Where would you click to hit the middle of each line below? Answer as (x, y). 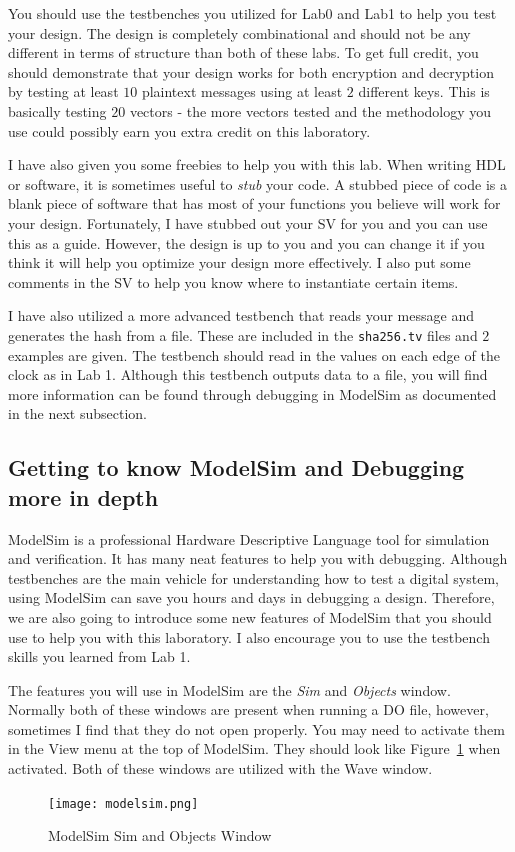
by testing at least (63, 91)
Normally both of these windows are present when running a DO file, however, (248, 709)
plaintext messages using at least (242, 91)
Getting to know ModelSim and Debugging (236, 467)
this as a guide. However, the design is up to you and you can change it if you (246, 242)
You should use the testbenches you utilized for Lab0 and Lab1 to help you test (252, 13)
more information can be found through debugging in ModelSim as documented (252, 393)
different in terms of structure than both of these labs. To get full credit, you (243, 52)
